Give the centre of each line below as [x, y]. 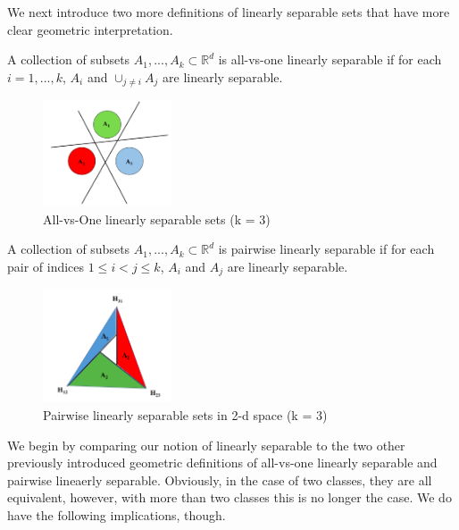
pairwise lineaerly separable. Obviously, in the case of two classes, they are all [220, 480]
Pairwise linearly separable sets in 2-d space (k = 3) [185, 415]
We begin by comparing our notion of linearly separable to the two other [206, 445]
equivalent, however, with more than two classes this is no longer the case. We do [229, 497]
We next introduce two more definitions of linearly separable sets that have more [229, 12]
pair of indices [46, 266]
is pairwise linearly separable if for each [326, 249]
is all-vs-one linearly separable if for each [330, 59]
